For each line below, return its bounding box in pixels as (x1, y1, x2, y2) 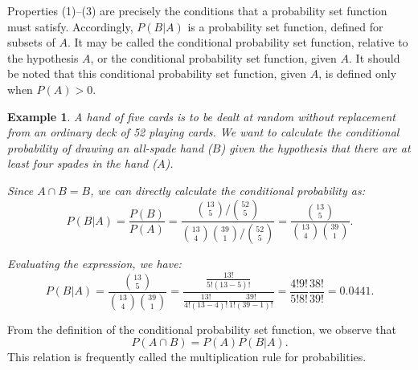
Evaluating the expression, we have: (7, 255, 182, 272)
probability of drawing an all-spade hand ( (7, 139, 212, 156)
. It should (349, 49, 400, 66)
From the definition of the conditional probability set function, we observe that (7, 320, 396, 337)
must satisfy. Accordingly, (7, 18, 133, 35)
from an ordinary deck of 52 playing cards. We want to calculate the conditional (7, 124, 400, 140)
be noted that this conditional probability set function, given (7, 65, 307, 82)
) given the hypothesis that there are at (220, 139, 411, 156)
